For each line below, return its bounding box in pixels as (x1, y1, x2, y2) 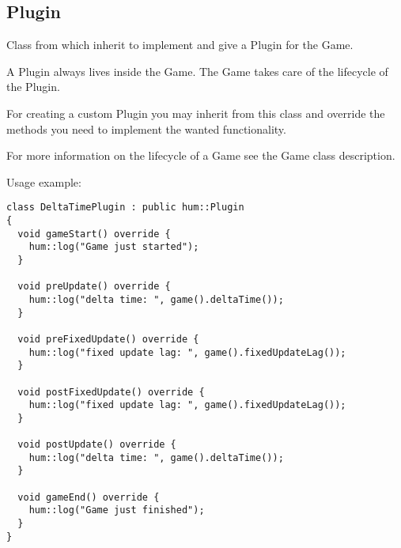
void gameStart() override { (17, 228, 171, 240)
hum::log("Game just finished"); (28, 505, 205, 516)
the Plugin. (6, 78, 60, 95)
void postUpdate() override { (17, 439, 176, 451)
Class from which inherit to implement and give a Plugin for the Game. (6, 36, 354, 53)
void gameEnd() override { (17, 491, 160, 503)
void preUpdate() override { (17, 281, 171, 293)
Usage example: (6, 173, 81, 190)
